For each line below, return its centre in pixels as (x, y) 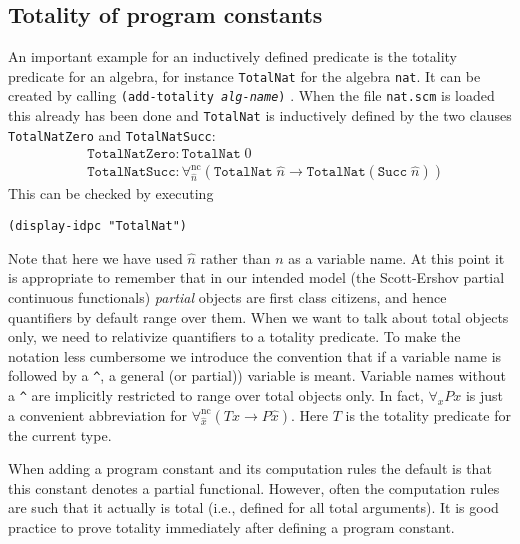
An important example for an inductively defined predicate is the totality (233, 56)
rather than (235, 257)
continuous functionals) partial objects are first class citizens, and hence (227, 296)
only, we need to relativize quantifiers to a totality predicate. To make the (234, 336)
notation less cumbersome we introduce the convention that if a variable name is (255, 355)
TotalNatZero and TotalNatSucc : (112, 134)
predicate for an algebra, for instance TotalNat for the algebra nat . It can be (244, 75)
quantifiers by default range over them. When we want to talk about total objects (258, 316)
